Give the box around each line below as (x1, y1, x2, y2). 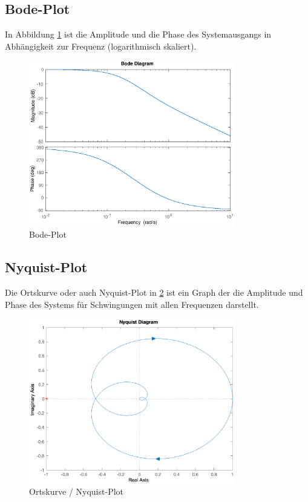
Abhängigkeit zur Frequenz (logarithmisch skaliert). (5, 39, 197, 52)
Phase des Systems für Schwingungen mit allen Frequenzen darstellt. (5, 298, 259, 310)
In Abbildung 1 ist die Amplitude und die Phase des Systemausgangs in (5, 28, 272, 41)
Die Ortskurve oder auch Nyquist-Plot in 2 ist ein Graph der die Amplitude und (5, 286, 303, 299)
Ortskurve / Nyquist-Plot (29, 485, 124, 498)
